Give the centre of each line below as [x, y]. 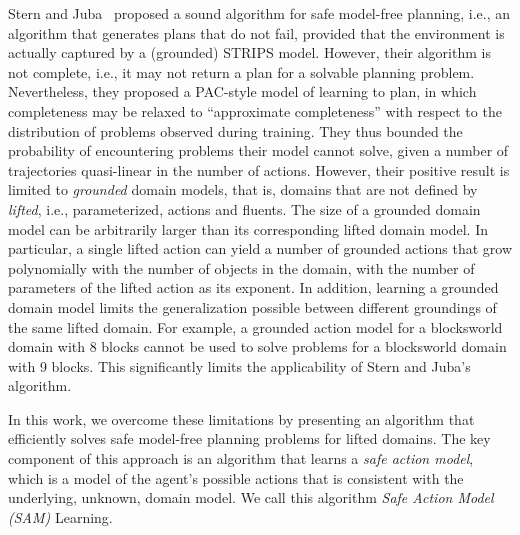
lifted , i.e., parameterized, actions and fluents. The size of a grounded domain [244, 208]
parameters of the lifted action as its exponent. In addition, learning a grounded [253, 287]
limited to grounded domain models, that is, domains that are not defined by [243, 189]
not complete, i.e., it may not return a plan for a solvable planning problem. [241, 71]
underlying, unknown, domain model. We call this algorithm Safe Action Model [251, 497]
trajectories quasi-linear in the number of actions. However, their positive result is [259, 169]
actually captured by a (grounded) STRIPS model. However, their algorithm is [249, 52]
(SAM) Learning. [60, 516]
